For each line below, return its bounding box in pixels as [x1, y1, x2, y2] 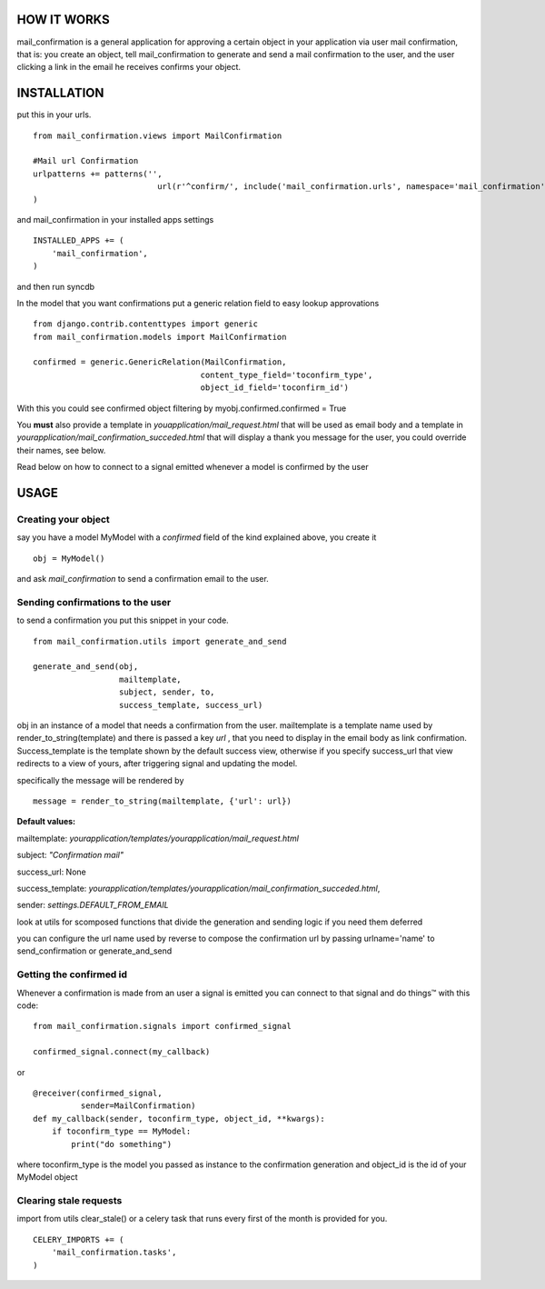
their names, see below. [16, 445, 106, 455]
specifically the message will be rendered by [16, 774, 184, 785]
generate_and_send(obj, [33, 662, 139, 672]
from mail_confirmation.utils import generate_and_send [33, 636, 287, 646]
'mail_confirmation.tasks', [51, 1247, 177, 1258]
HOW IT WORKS [16, 12, 110, 27]
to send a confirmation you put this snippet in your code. [16, 615, 229, 626]
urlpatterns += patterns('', [33, 168, 163, 179]
